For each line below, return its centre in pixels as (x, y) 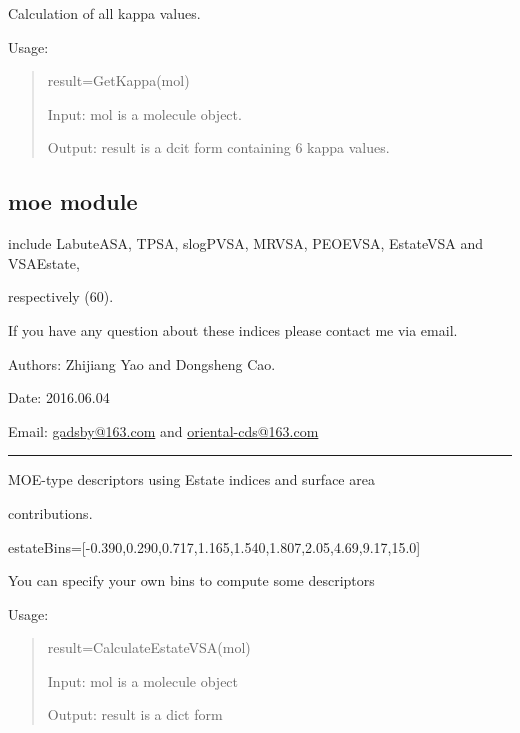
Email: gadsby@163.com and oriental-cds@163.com (163, 430)
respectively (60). (61, 296)
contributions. (50, 512)
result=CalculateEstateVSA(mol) (149, 647)
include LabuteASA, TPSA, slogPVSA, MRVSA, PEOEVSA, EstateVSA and (246, 243)
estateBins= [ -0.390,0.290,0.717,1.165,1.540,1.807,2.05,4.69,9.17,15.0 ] (214, 546)
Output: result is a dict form (135, 714)
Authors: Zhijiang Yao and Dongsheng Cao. (142, 363)
